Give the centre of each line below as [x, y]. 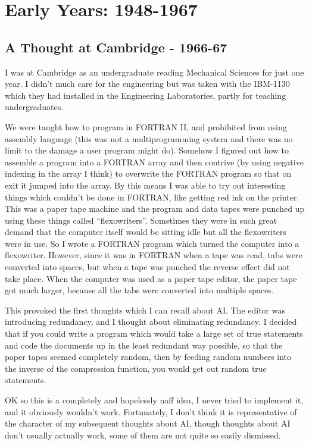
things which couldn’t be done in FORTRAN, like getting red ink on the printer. [152, 197]
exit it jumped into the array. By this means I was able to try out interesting [145, 185]
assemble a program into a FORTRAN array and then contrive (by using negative [154, 162]
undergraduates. [34, 107]
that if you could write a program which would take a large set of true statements [154, 333]
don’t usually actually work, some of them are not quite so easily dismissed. [143, 435]
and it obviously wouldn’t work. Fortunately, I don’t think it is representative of [151, 411]
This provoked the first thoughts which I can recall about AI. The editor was [145, 310]
